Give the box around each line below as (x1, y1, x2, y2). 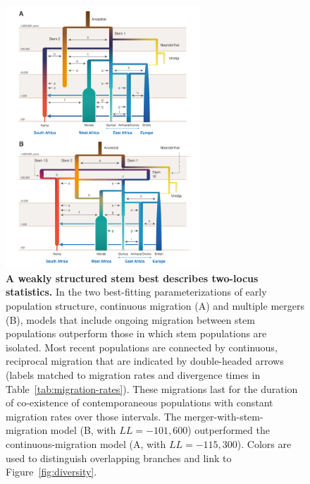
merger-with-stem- (184, 409, 263, 423)
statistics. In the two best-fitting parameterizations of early (6, 284, 267, 299)
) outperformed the (187, 423, 270, 437)
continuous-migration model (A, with (6, 437, 166, 452)
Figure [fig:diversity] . (6, 464, 97, 479)
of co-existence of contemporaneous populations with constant (6, 395, 273, 410)
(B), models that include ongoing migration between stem (6, 312, 255, 327)
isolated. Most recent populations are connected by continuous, (6, 339, 278, 354)
